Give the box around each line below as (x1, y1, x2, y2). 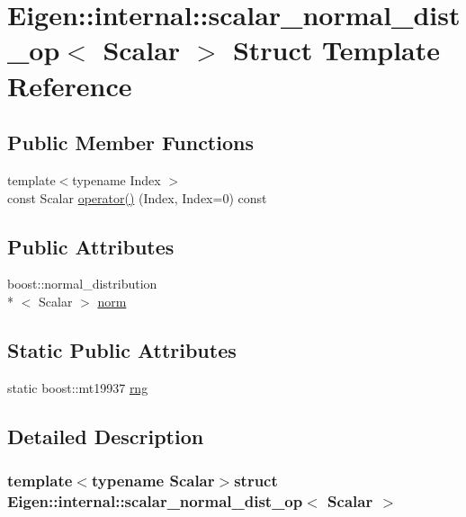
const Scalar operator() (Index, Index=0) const (7, 188, 267, 207)
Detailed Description (7, 422, 204, 450)
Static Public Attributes (7, 335, 237, 363)
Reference (7, 67, 132, 103)
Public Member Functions (7, 129, 254, 156)
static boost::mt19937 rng (7, 378, 148, 397)
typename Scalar (91, 469, 215, 492)
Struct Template (232, 31, 441, 68)
